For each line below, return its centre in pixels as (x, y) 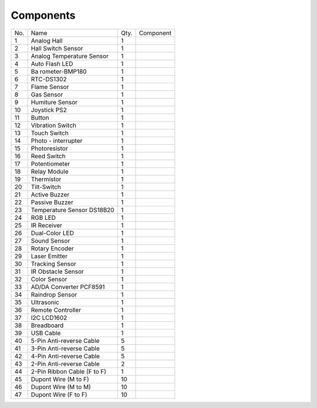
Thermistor (46, 179)
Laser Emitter (49, 256)
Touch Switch (50, 133)
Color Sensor (49, 279)
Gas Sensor (47, 94)
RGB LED (43, 217)
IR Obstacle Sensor (58, 271)
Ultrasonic (45, 302)
